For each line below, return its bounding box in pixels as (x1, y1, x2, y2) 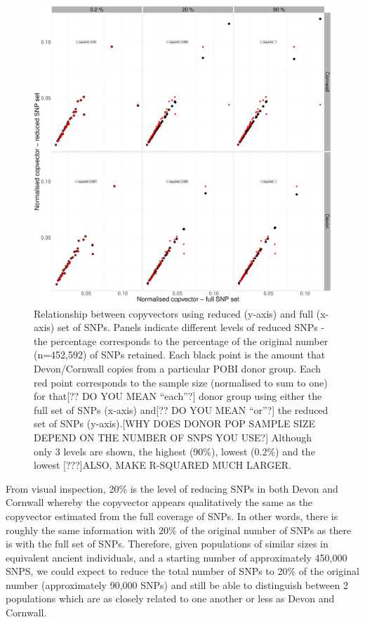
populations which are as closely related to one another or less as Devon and (6, 591, 335, 606)
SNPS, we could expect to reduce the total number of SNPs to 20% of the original (6, 564, 359, 578)
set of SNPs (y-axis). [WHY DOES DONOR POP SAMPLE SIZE (34, 416, 316, 431)
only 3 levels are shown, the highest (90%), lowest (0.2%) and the (34, 443, 315, 458)
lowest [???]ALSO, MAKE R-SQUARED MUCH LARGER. (34, 458, 291, 472)
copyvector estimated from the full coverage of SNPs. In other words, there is (6, 508, 338, 523)
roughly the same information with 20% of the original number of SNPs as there (6, 522, 352, 537)
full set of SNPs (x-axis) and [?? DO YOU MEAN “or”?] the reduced (34, 402, 328, 417)
